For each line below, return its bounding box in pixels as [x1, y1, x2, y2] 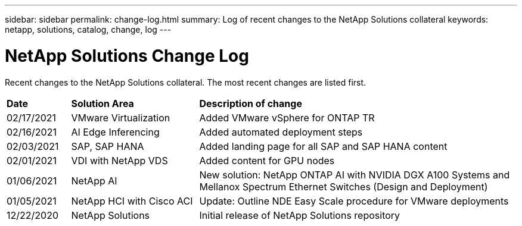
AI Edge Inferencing [71, 125, 160, 138]
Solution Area [71, 97, 134, 109]
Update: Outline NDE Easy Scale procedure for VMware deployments [199, 194, 509, 207]
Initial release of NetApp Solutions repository [199, 209, 400, 221]
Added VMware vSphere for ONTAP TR [199, 111, 375, 124]
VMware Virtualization [71, 111, 170, 124]
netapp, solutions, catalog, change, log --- [5, 24, 172, 34]
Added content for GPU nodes [199, 154, 335, 167]
